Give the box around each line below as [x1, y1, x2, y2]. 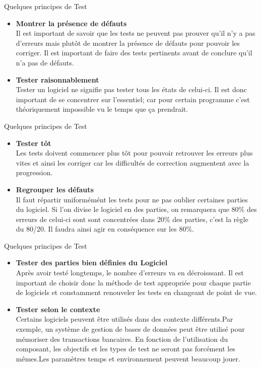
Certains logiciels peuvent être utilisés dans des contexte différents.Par [16, 314, 233, 324]
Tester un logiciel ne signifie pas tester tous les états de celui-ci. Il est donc [16, 84, 247, 95]
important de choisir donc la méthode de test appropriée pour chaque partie [16, 277, 251, 287]
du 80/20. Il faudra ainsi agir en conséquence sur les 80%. [16, 224, 194, 234]
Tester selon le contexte [16, 304, 100, 314]
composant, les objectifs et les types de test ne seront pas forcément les [16, 343, 235, 354]
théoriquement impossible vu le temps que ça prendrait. [16, 104, 188, 114]
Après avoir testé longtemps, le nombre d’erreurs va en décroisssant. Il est [16, 267, 244, 278]
